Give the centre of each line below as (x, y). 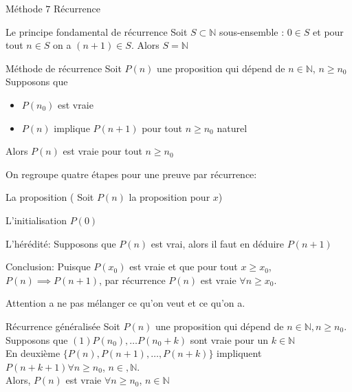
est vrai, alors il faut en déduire (218, 243)
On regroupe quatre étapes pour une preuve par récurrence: (131, 174)
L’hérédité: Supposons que (61, 243)
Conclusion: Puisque (48, 266)
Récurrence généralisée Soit (63, 326)
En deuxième (33, 353)
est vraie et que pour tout (184, 266)
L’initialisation (36, 220)
